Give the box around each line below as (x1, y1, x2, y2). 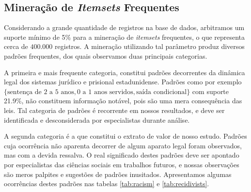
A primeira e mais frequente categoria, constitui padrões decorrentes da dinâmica (4, 67, 245, 77)
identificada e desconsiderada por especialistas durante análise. (4, 114, 190, 125)
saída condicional (136, 88, 187, 96)
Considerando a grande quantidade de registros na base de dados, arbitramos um (4, 22, 245, 32)
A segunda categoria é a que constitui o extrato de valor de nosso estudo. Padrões (4, 131, 247, 141)
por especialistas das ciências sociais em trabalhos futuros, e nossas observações (4, 159, 239, 169)
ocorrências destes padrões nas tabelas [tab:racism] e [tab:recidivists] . (4, 178, 209, 189)
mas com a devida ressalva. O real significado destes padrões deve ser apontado (4, 150, 239, 160)
